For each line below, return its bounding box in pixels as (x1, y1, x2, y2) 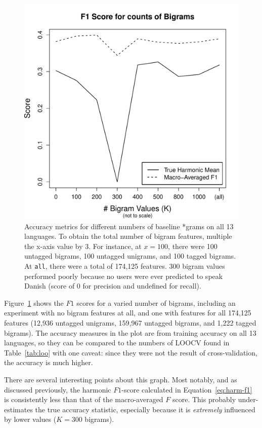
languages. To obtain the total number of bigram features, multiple (24, 231, 232, 241)
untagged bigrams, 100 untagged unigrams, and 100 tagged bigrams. (24, 251, 236, 261)
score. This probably (172, 394, 236, 405)
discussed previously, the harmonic (4, 384, 111, 395)
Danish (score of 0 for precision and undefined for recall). (24, 280, 201, 291)
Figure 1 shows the (4, 297, 64, 308)
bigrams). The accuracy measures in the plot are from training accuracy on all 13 (4, 327, 256, 338)
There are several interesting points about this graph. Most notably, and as (4, 374, 237, 384)
